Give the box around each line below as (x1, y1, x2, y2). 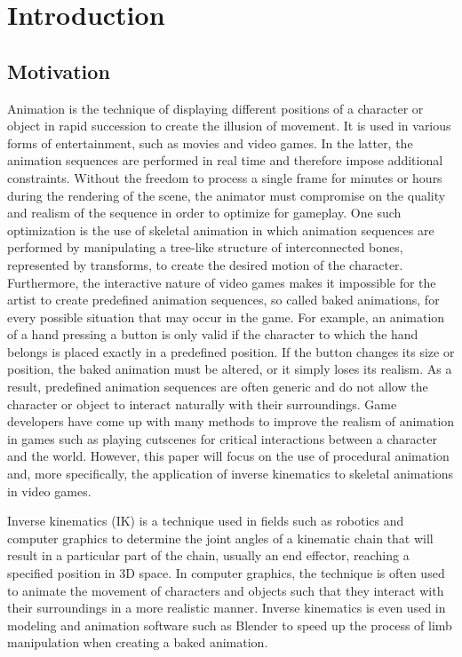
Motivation (7, 57, 110, 84)
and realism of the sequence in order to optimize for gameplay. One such (7, 203, 402, 222)
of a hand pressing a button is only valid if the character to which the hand (7, 325, 418, 344)
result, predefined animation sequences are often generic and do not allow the (7, 377, 428, 396)
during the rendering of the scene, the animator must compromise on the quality (7, 186, 446, 204)
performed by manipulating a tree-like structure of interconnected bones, (7, 238, 403, 257)
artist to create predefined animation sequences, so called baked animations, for (7, 290, 440, 309)
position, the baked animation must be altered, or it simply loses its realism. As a (7, 360, 452, 378)
